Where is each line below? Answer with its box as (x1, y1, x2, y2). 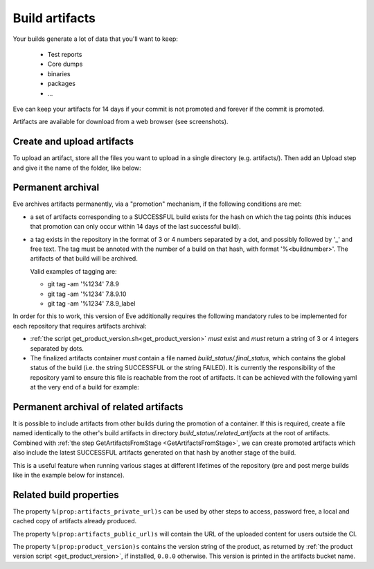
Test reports (47, 50, 82, 58)
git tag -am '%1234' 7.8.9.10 (47, 290, 127, 298)
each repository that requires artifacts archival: (12, 322, 147, 330)
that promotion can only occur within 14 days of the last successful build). (30, 222, 242, 231)
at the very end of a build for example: (30, 383, 139, 392)
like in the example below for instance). (12, 471, 125, 479)
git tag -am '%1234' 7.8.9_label (47, 299, 136, 308)
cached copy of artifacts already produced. (12, 517, 137, 525)
